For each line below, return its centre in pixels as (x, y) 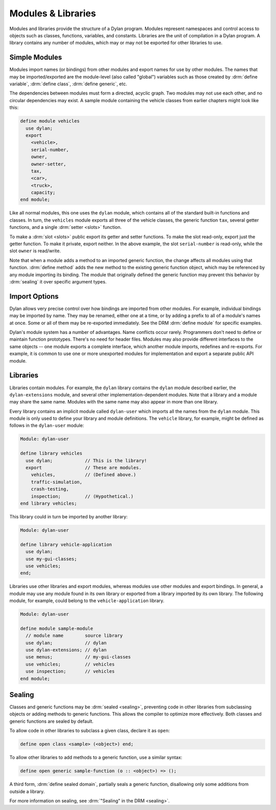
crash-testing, (50, 489)
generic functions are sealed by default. (52, 721)
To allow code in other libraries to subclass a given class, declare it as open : (90, 731)
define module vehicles (50, 121)
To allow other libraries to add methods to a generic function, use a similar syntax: (96, 757)
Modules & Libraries (53, 13)
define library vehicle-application (66, 544)
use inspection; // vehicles (70, 671)
